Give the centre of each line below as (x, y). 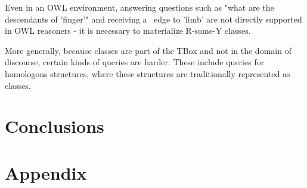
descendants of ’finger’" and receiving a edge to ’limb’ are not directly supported (153, 19)
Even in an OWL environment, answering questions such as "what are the (139, 7)
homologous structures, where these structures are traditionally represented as (148, 73)
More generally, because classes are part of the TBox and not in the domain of (148, 50)
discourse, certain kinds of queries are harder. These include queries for (135, 62)
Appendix (46, 172)
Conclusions (55, 126)
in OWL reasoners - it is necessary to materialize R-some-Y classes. (128, 31)
